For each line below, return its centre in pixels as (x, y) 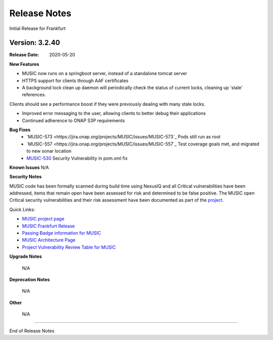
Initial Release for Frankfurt (37, 28)
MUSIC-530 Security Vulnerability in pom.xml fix (77, 158)
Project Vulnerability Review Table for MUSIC (69, 247)
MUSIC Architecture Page (49, 240)
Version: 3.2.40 (35, 43)
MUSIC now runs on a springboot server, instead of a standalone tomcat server (104, 73)
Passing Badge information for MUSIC (61, 233)
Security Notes (26, 177)
